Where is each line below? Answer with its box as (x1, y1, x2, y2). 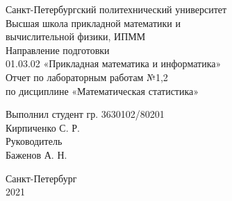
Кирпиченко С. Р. (6, 120, 80, 134)
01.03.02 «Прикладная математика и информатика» (6, 56, 222, 71)
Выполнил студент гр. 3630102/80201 (6, 107, 165, 121)
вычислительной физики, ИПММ (6, 29, 146, 44)
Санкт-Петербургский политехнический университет (6, 2, 227, 16)
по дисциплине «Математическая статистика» (6, 83, 199, 98)
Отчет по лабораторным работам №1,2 (6, 69, 168, 84)
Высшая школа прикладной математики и (6, 15, 181, 30)
